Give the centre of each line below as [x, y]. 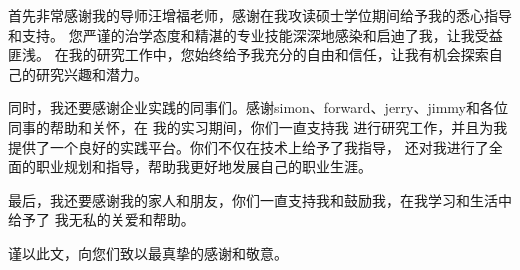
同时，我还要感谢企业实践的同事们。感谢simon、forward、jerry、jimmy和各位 [258, 107]
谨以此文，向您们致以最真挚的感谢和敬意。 [148, 252]
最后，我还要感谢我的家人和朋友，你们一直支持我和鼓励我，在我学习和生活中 [260, 199]
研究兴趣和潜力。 [91, 73]
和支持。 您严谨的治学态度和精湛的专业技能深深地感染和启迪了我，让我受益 [255, 34]
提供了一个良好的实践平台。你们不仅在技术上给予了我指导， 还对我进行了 [248, 146]
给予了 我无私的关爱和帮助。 [101, 219]
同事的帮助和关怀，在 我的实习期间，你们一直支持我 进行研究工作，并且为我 [258, 126]
